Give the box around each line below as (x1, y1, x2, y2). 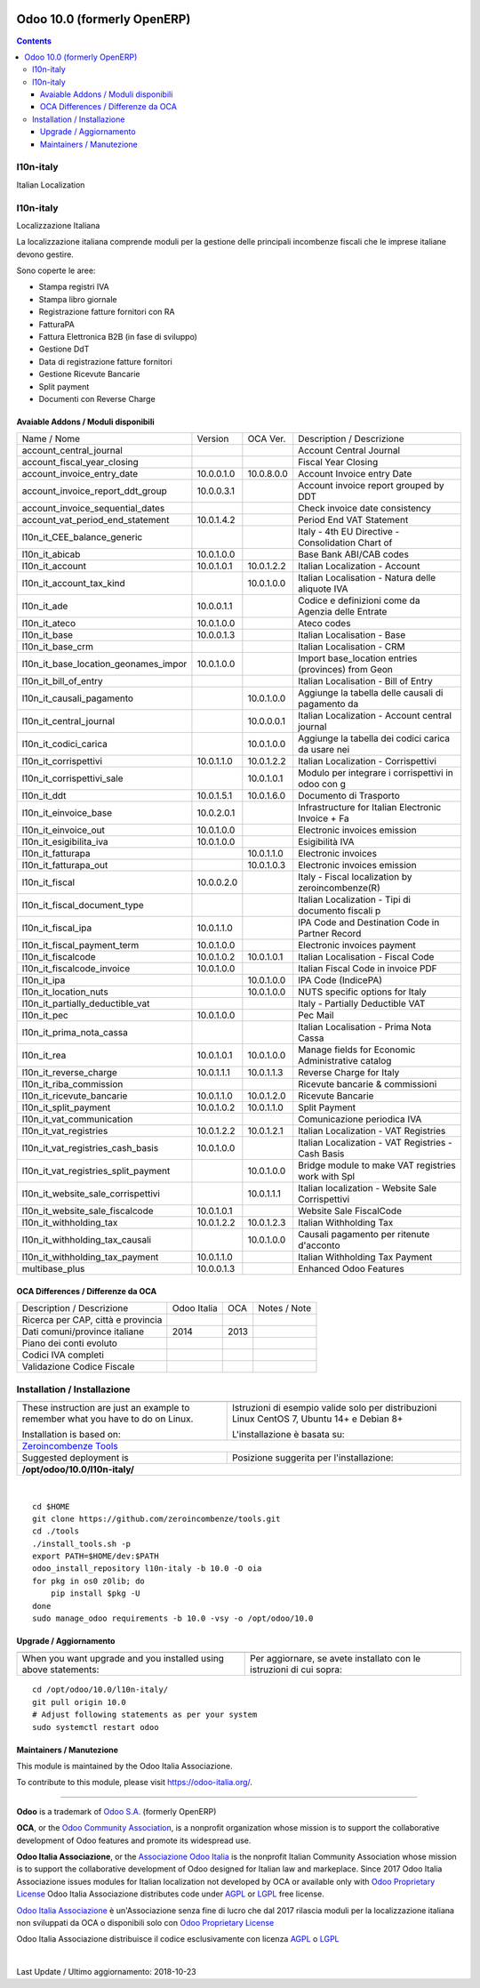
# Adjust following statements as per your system (32, 1710, 258, 1720)
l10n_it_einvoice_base (21, 807, 113, 819)
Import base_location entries (298, 652, 418, 664)
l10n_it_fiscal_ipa (21, 922, 92, 934)
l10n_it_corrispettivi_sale (21, 772, 124, 785)
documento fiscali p (298, 905, 381, 917)
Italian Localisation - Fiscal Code (298, 951, 435, 963)
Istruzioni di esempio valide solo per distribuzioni (231, 1402, 437, 1414)
